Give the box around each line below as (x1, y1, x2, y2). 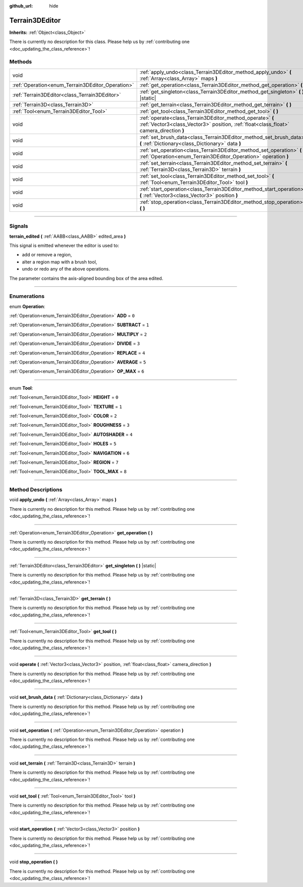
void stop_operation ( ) (9, 859, 58, 865)
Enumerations (9, 293, 45, 300)
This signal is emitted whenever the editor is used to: (9, 242, 120, 248)
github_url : (9, 3, 33, 9)
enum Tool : (9, 385, 33, 391)
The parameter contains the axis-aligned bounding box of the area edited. (9, 275, 164, 281)
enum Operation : (9, 303, 45, 309)
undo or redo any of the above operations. (22, 266, 110, 272)
